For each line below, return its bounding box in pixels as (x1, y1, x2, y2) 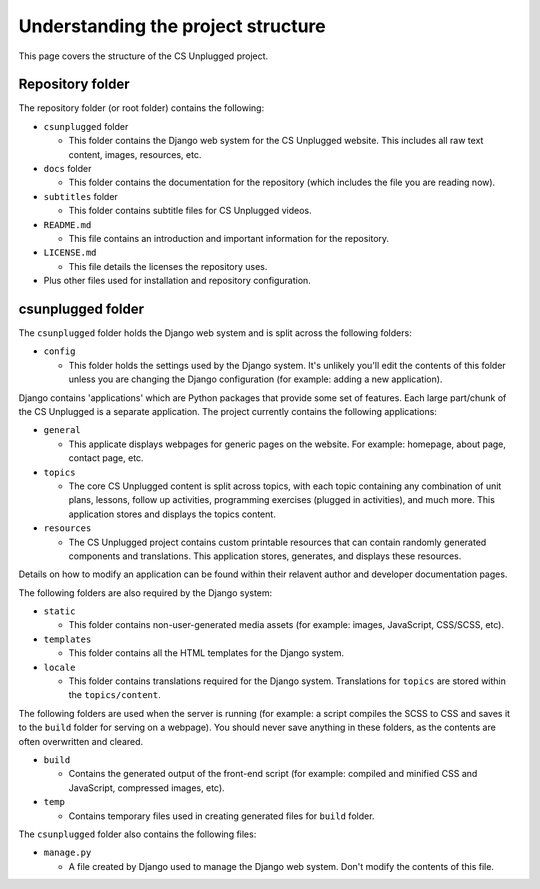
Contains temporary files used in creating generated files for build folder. (68, 810, 375, 822)
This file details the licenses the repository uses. (68, 260, 268, 272)
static (43, 606, 76, 617)
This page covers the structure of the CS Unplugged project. (18, 50, 269, 62)
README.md (43, 219, 92, 230)
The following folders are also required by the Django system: (18, 586, 273, 599)
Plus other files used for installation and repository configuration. (43, 275, 312, 287)
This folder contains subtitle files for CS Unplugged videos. (68, 205, 312, 217)
